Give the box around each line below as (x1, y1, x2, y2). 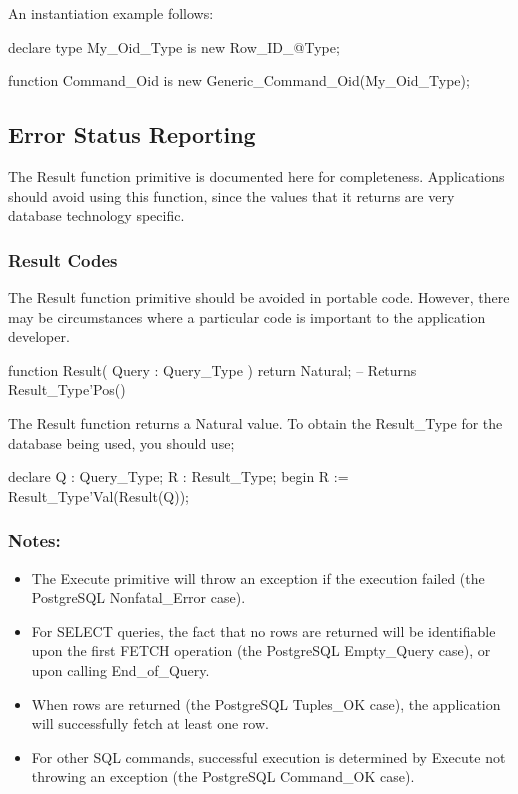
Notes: (8, 528, 61, 553)
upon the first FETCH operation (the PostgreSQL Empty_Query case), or (31, 640, 491, 661)
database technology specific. (8, 205, 185, 226)
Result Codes (8, 247, 118, 272)
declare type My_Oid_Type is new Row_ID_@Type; (8, 36, 340, 57)
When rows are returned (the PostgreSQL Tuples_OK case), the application (31, 693, 501, 714)
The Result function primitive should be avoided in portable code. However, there (8, 286, 510, 307)
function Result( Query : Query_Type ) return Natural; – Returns (8, 359, 417, 380)
